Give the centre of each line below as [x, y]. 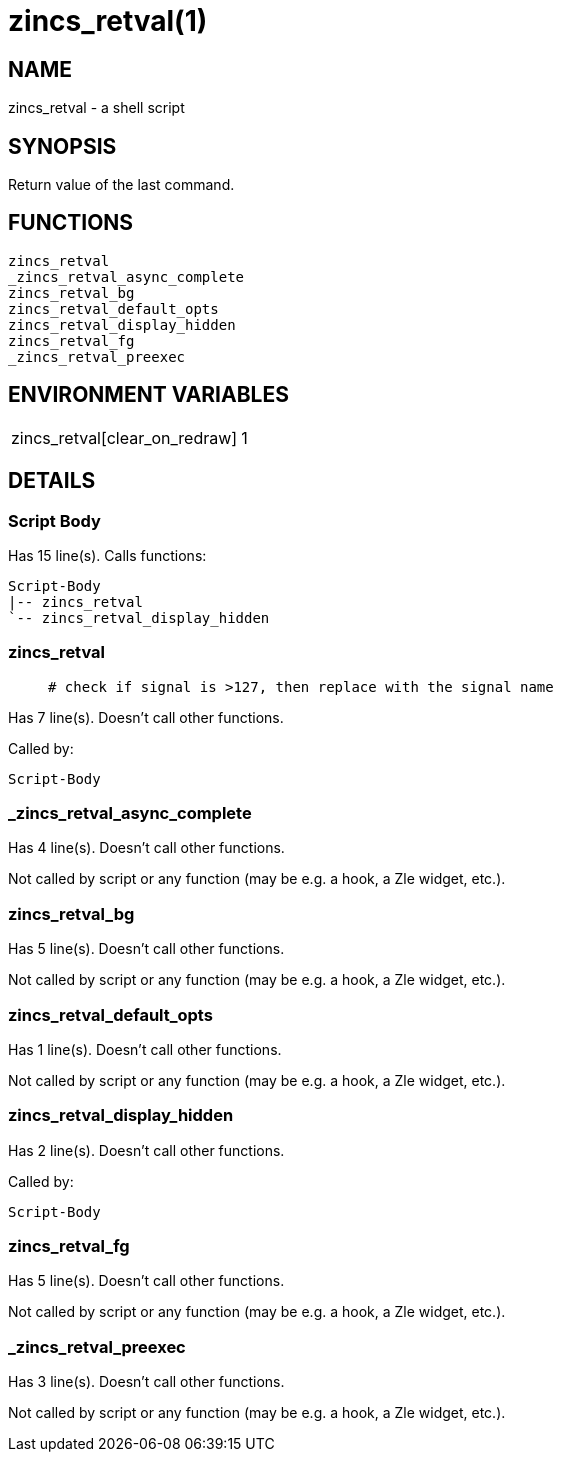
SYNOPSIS [62, 146]
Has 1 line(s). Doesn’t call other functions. [145, 1049]
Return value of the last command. [121, 185]
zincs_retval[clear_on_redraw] [124, 437]
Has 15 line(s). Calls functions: [107, 555]
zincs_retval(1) [108, 21]
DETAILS [52, 481]
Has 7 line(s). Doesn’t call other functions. [146, 717]
